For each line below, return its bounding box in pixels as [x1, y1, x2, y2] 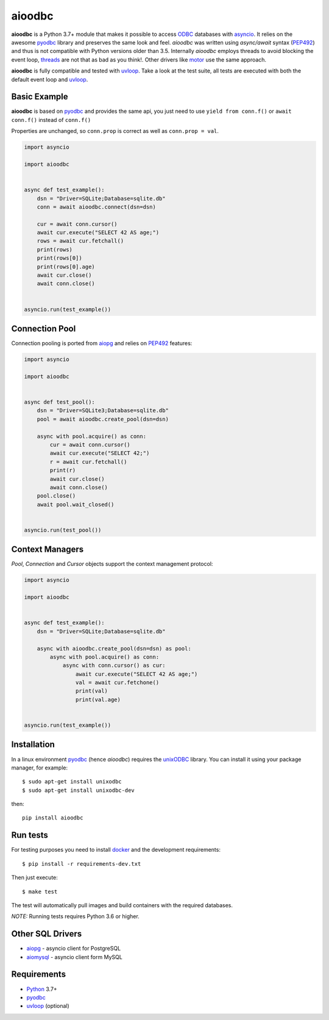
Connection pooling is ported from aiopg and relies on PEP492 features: [11, 340, 193, 347]
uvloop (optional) [26, 1002, 69, 1010]
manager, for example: [11, 764, 68, 771]
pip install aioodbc [22, 815, 83, 821]
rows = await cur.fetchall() [37, 238, 124, 244]
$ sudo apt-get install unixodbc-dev [22, 786, 135, 794]
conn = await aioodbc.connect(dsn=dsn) [37, 203, 157, 210]
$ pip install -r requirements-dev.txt [22, 860, 141, 867]
